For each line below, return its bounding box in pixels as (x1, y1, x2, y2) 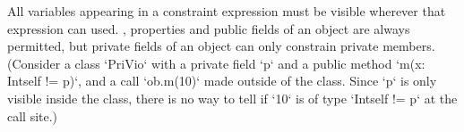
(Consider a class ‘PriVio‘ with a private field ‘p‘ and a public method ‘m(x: (7, 54, 425, 72)
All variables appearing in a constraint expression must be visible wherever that (7, 2, 446, 20)
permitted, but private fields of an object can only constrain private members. (7, 37, 435, 55)
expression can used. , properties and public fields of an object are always (7, 19, 410, 37)
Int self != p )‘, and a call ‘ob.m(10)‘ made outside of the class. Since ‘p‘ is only (7, 71, 437, 90)
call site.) (7, 106, 58, 125)
